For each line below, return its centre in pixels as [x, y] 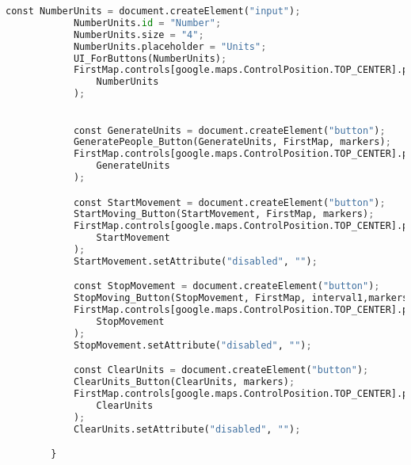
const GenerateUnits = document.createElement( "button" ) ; [229, 130]
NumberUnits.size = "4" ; [139, 34]
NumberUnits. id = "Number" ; [147, 23]
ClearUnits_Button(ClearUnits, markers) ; [184, 382]
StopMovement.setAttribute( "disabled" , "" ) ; [192, 345]
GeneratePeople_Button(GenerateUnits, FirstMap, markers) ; [232, 142]
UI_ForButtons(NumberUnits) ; [150, 58]
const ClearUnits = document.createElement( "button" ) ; [221, 370]
